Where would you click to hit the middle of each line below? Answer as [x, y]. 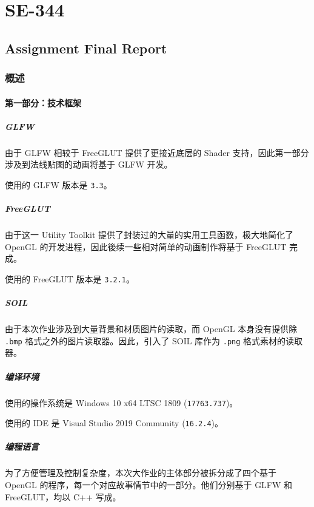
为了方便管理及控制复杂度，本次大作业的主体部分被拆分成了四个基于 [141, 473]
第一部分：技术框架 [43, 102]
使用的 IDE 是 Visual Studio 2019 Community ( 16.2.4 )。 [114, 423]
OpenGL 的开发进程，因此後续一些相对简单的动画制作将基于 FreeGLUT [146, 246]
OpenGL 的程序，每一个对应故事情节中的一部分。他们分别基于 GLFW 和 [149, 485]
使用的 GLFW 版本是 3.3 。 [58, 184]
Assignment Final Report [86, 48]
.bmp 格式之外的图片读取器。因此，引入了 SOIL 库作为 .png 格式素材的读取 [154, 340]
